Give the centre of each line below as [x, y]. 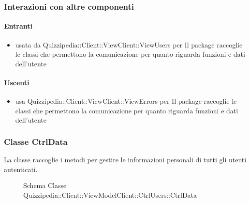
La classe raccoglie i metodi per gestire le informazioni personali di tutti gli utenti [125, 160]
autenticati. [21, 169]
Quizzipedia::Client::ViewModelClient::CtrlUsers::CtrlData [110, 195]
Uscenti [17, 83]
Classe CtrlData [36, 141]
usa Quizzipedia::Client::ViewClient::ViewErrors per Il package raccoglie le [126, 101]
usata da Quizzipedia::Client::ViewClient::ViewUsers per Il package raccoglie [129, 44]
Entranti [18, 26]
